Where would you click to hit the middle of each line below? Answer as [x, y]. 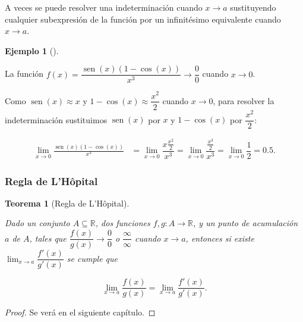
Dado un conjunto [37, 223]
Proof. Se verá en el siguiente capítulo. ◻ [80, 312]
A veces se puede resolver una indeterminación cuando [104, 7]
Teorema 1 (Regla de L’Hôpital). [67, 203]
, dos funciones [123, 223]
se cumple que [92, 258]
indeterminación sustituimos [56, 119]
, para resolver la [244, 100]
